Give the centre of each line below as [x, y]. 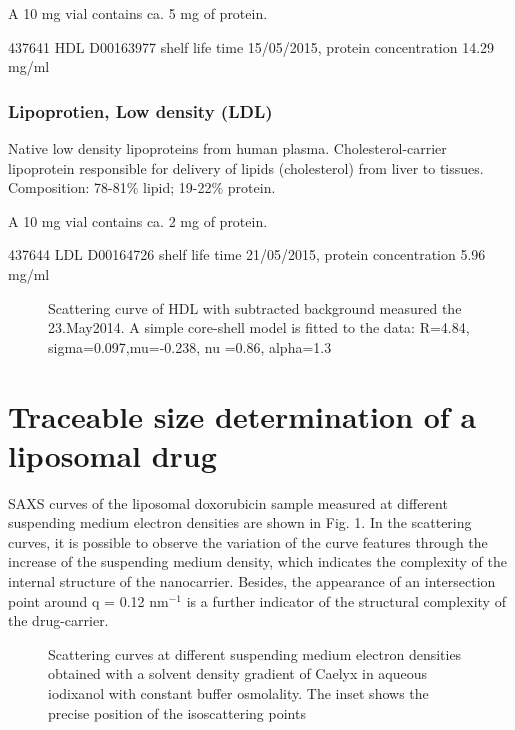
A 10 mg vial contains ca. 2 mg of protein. [138, 220]
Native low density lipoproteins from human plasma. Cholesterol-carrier [227, 148]
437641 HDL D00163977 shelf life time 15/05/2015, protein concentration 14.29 [251, 46]
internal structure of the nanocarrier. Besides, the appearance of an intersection [252, 581]
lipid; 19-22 [177, 187]
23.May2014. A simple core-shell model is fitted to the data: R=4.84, [259, 327]
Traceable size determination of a [242, 415]
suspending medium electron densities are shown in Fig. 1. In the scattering [240, 522]
